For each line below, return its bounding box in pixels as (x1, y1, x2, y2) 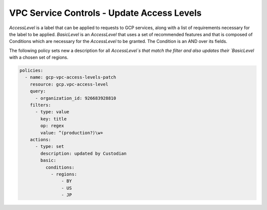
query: (30, 88, 46, 94)
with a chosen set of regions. (9, 54, 69, 60)
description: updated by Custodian (40, 151, 127, 156)
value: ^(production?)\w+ (40, 130, 103, 135)
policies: (19, 68, 44, 74)
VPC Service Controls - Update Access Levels (9, 7, 202, 18)
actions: (30, 137, 51, 142)
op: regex (40, 123, 64, 128)
